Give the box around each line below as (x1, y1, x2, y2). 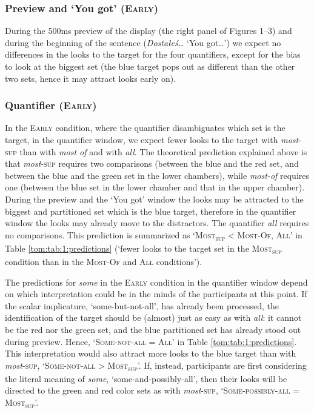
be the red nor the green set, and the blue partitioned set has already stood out (5, 323, 301, 335)
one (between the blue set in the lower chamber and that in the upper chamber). (5, 181, 305, 193)
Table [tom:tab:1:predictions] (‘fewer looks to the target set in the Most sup (5, 241, 282, 256)
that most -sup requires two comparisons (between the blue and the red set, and (5, 157, 299, 170)
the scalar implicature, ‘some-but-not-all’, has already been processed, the (5, 299, 279, 312)
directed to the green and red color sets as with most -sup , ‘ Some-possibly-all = (5, 384, 300, 397)
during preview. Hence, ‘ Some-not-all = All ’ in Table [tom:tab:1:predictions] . (5, 335, 297, 348)
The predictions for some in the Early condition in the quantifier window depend (5, 275, 308, 288)
